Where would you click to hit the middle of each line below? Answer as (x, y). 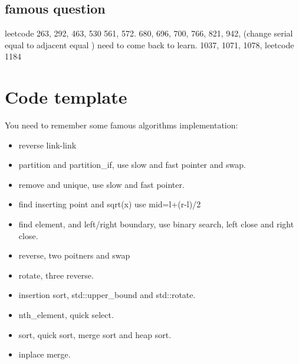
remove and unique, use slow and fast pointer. (101, 184)
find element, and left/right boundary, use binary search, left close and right (156, 224)
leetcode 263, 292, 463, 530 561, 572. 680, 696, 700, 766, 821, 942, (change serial (149, 33)
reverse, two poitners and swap (74, 255)
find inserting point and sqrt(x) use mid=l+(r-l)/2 (110, 204)
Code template (66, 97)
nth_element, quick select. (66, 315)
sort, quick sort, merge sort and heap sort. (95, 334)
